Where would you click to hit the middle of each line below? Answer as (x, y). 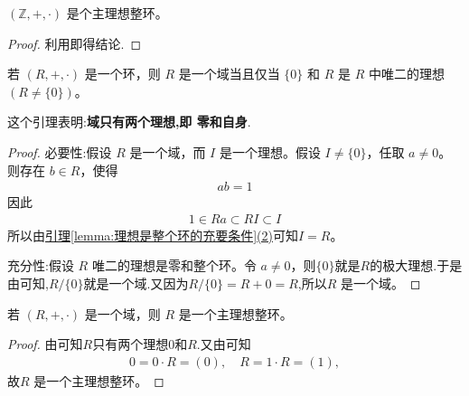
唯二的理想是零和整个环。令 (174, 265)
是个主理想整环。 (117, 13)
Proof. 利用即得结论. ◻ (75, 43)
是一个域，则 (122, 313)
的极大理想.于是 (416, 265)
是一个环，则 (122, 74)
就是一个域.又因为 (136, 283)
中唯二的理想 (406, 74)
